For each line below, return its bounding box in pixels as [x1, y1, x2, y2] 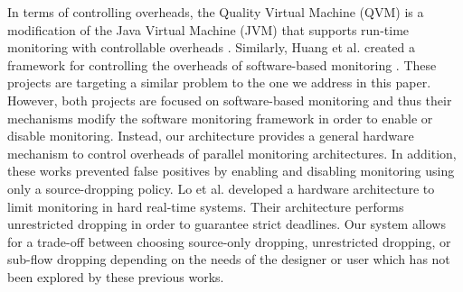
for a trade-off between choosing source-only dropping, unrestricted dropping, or [7, 232, 451, 251]
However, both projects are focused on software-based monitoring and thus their [7, 90, 452, 109]
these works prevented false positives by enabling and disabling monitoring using [7, 161, 455, 180]
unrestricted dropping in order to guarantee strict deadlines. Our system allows [7, 214, 446, 233]
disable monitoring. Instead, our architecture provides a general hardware [7, 126, 414, 145]
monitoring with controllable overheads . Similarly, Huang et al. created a [7, 38, 416, 57]
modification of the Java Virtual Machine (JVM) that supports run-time [7, 20, 410, 39]
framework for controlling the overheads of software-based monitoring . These [7, 55, 437, 74]
